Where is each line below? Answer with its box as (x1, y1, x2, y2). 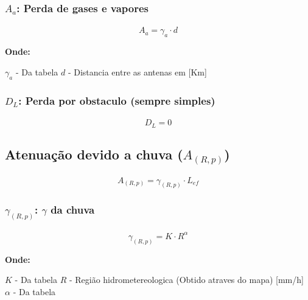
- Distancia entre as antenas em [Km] (68, 65, 207, 78)
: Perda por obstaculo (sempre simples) (18, 92, 215, 108)
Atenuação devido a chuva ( (5, 144, 183, 163)
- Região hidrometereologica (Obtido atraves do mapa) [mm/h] (69, 273, 304, 286)
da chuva (51, 202, 95, 217)
